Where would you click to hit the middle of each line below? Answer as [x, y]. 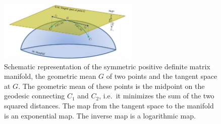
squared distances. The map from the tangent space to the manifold [109, 106]
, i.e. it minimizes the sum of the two [157, 96]
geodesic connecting [35, 96]
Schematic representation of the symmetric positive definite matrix [107, 66]
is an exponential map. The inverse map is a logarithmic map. [100, 115]
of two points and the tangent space [162, 76]
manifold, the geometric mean [50, 76]
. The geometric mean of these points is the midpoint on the [112, 86]
